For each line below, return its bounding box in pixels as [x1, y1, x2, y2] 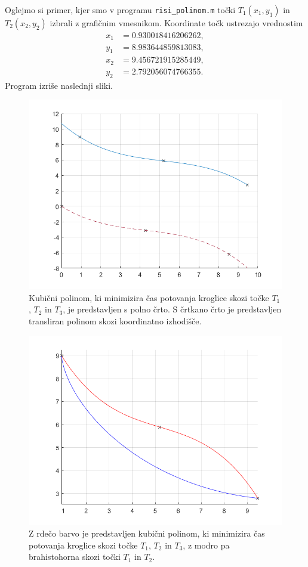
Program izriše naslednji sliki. [5, 79, 113, 91]
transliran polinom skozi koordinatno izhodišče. [29, 315, 202, 327]
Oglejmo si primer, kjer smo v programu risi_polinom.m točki [5, 4, 236, 16]
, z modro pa [183, 538, 230, 551]
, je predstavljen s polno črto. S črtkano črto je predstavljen [63, 303, 282, 315]
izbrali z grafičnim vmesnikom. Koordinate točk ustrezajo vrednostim [50, 17, 303, 29]
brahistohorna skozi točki [29, 550, 121, 563]
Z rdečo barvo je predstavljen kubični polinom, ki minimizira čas [29, 527, 265, 540]
